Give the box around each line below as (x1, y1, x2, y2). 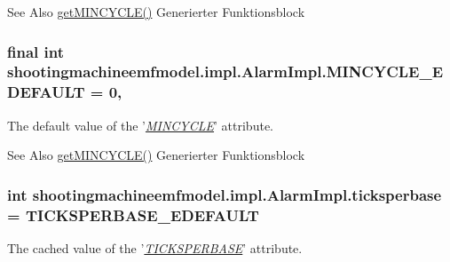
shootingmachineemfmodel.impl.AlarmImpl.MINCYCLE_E (7, 60, 444, 83)
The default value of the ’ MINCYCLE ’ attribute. (7, 115, 273, 134)
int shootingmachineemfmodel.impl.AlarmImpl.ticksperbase (7, 183, 442, 205)
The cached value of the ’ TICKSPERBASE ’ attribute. (7, 238, 303, 257)
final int (7, 40, 64, 62)
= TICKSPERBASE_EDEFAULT (7, 203, 259, 226)
